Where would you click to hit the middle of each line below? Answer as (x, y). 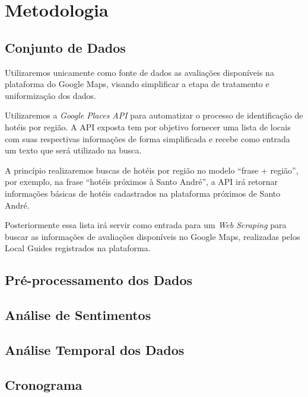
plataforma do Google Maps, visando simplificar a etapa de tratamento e (137, 84)
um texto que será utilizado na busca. (73, 150)
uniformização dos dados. (50, 95)
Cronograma (44, 384)
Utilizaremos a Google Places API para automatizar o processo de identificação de (154, 115)
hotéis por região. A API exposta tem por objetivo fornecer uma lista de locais (148, 127)
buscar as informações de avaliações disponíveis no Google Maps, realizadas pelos (153, 236)
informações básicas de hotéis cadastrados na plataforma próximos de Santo (143, 193)
